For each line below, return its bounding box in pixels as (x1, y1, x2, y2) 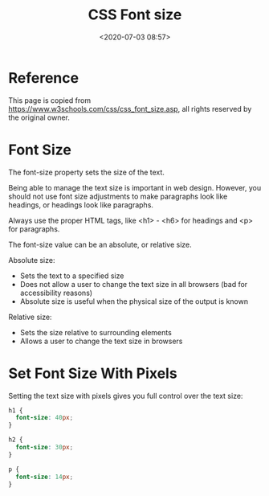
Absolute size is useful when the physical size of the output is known (19, 296, 249, 306)
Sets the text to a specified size (19, 271, 124, 281)
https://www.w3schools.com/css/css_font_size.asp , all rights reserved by (8, 104, 252, 113)
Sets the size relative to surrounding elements (19, 327, 173, 337)
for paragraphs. (8, 223, 60, 234)
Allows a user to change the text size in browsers (19, 336, 183, 346)
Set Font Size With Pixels (8, 364, 178, 383)
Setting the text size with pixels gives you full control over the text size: (8, 391, 243, 400)
